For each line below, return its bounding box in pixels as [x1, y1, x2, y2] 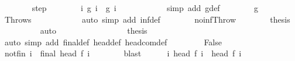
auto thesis [40, 24, 147, 37]
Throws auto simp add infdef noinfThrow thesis [4, 13, 290, 25]
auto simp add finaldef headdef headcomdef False [4, 35, 222, 48]
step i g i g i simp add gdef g [32, 2, 258, 13]
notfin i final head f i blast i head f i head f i [4, 47, 242, 59]
